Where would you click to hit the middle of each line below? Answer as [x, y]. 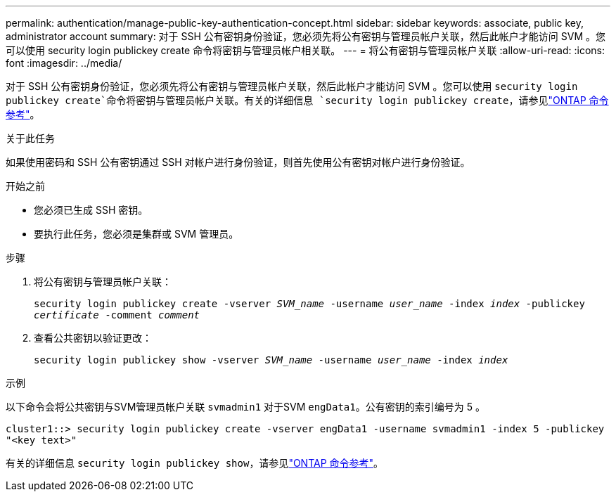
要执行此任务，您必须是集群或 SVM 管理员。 [136, 234]
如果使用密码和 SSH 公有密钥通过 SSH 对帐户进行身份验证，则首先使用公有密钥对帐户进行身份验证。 [238, 162]
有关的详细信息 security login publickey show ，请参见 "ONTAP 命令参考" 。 [195, 463]
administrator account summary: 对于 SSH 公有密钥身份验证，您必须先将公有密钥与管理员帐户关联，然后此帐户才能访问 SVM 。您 [306, 36]
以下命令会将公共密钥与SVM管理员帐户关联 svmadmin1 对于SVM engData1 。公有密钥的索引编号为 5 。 [245, 407]
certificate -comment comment [117, 315]
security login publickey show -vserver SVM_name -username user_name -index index [271, 360]
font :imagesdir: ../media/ [64, 63]
